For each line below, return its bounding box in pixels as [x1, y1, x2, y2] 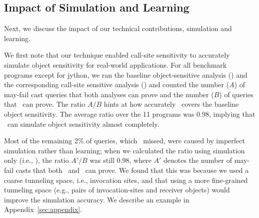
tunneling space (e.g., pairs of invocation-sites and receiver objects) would [4, 184, 230, 195]
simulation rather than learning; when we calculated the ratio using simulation [4, 145, 245, 155]
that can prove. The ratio [4, 99, 85, 109]
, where [129, 155, 151, 165]
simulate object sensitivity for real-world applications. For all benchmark [4, 59, 227, 70]
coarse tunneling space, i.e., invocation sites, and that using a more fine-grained [4, 174, 248, 185]
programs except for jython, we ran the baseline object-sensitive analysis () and [4, 69, 247, 80]
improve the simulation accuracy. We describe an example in [4, 194, 189, 204]
